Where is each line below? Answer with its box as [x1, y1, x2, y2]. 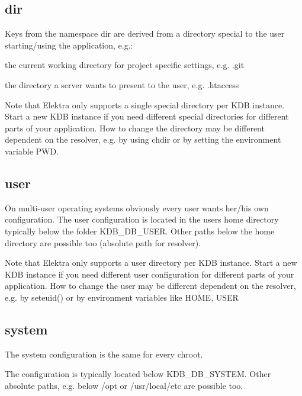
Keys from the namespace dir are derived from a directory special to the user [5, 27, 285, 40]
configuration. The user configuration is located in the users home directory [5, 213, 279, 226]
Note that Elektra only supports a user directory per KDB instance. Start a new [5, 256, 297, 269]
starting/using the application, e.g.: [5, 38, 133, 51]
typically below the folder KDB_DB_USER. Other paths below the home [5, 224, 275, 237]
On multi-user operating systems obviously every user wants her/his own [5, 201, 269, 214]
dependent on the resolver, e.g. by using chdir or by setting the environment [5, 133, 281, 146]
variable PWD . [5, 144, 59, 157]
